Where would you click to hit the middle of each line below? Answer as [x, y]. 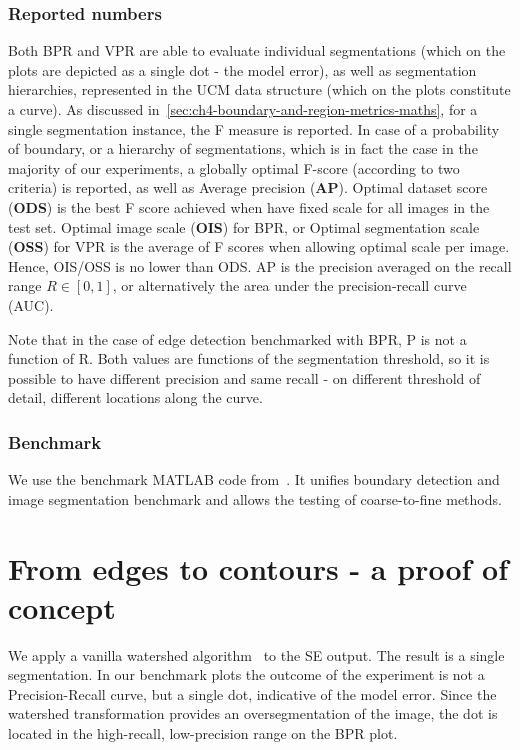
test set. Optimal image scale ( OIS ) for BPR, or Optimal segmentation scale [244, 226]
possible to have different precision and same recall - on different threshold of [244, 377]
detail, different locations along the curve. [135, 397]
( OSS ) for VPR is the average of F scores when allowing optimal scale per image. [259, 246]
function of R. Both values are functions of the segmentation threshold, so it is [249, 358]
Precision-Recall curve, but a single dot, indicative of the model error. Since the [252, 693]
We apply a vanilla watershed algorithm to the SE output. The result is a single [256, 654]
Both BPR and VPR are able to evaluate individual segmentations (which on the [257, 50]
